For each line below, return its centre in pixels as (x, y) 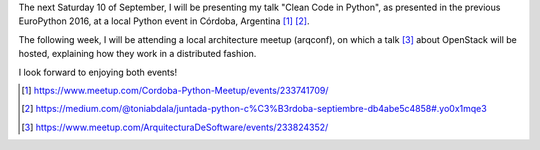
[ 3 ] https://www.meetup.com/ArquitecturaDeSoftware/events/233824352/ (175, 127)
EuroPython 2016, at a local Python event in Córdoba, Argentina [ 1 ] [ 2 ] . (164, 21)
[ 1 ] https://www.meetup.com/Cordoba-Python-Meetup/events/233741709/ (175, 90)
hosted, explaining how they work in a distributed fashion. (137, 54)
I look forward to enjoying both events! (98, 72)
